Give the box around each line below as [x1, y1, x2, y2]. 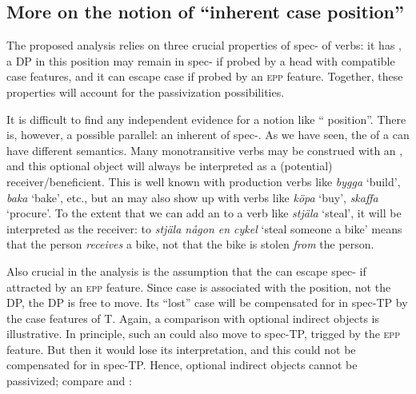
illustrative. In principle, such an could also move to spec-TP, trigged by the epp [6, 325, 400, 342]
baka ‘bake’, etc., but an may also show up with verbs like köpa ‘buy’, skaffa [6, 189, 378, 205]
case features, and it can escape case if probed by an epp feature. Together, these [6, 68, 403, 85]
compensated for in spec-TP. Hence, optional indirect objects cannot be [6, 356, 358, 373]
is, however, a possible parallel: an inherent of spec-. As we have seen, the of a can [6, 126, 410, 143]
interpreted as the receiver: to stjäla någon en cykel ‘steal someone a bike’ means [6, 220, 402, 237]
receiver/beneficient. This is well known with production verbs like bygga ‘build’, [6, 173, 401, 189]
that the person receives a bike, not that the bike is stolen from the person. [6, 236, 374, 253]
